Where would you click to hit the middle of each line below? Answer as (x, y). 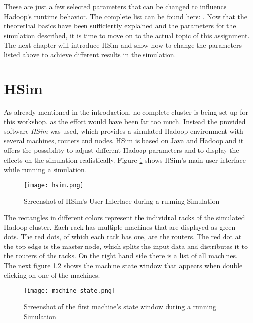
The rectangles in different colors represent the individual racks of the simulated (125, 217)
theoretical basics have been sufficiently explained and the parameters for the (120, 26)
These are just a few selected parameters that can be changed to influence (115, 6)
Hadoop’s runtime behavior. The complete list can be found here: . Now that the (126, 16)
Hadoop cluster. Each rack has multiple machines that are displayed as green (120, 227)
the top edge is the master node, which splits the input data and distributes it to (126, 246)
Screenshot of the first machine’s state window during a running (120, 306)
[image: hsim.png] (54, 185)
